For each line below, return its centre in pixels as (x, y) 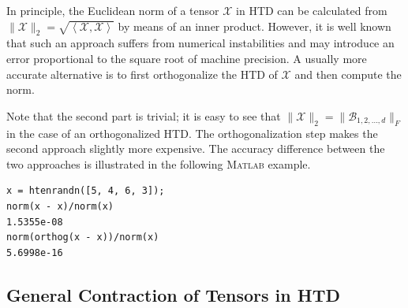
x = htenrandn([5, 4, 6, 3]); (86, 191)
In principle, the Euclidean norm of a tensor (113, 10)
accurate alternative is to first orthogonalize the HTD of (142, 74)
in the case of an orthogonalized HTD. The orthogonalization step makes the (192, 133)
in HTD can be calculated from (312, 10)
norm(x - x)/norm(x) (60, 206)
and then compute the (348, 74)
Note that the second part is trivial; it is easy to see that (144, 115)
